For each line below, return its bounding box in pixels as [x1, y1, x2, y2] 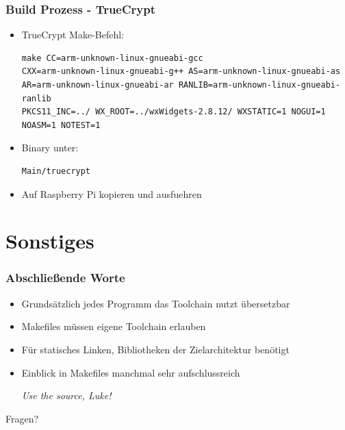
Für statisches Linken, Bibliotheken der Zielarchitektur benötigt [21, 342, 290, 356]
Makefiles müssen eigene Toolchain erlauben [21, 319, 206, 333]
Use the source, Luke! [21, 388, 112, 403]
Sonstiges [5, 227, 94, 255]
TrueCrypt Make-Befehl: [21, 27, 125, 42]
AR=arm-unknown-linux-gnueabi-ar [21, 80, 174, 90]
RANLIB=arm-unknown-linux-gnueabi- [178, 80, 341, 90]
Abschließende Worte [5, 269, 125, 286]
